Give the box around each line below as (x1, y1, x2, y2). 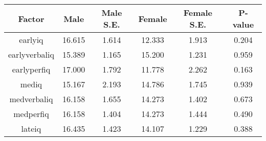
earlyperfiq (12, 63, 51, 75)
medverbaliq (9, 93, 53, 105)
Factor (18, 12, 45, 25)
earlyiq (19, 34, 43, 45)
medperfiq (13, 108, 49, 120)
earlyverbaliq (8, 49, 54, 60)
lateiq (21, 123, 41, 134)
